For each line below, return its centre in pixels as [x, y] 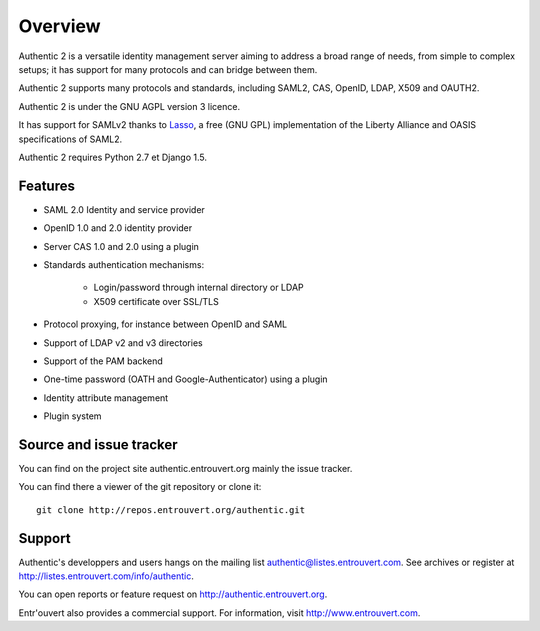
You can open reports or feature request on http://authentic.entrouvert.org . [173, 594]
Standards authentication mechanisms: [124, 264]
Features [46, 185]
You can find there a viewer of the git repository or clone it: [140, 487]
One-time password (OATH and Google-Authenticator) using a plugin [186, 379]
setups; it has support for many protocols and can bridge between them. [168, 69]
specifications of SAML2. [70, 139]
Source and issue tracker [98, 444]
